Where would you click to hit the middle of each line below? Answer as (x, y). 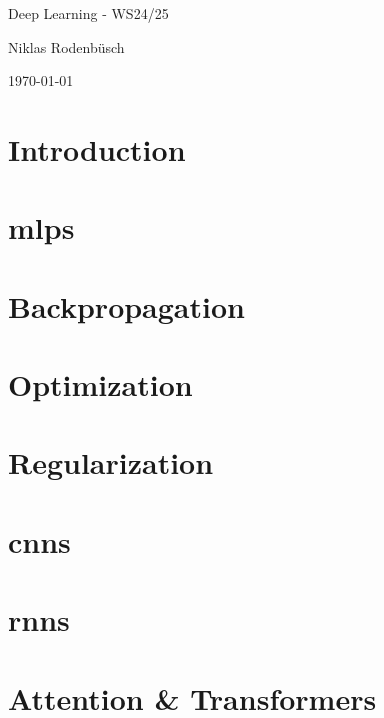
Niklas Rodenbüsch (66, 46)
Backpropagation (126, 305)
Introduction (97, 148)
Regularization (111, 462)
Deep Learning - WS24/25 (88, 13)
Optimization (100, 384)
